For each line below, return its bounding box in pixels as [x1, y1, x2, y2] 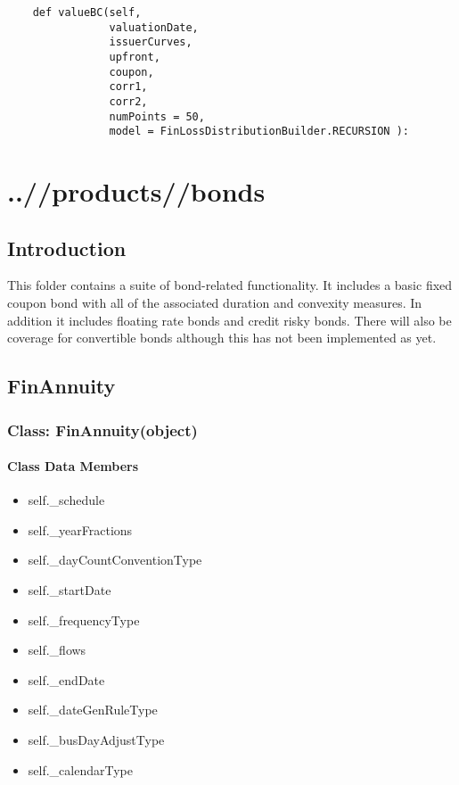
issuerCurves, [109, 36, 193, 49]
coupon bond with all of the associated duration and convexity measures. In [7, 293, 422, 312]
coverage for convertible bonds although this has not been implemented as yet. [7, 328, 437, 347]
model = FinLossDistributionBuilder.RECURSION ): [109, 125, 410, 138]
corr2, [109, 95, 148, 108]
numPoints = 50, [109, 110, 205, 123]
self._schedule [28, 491, 105, 509]
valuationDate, [109, 21, 199, 34]
